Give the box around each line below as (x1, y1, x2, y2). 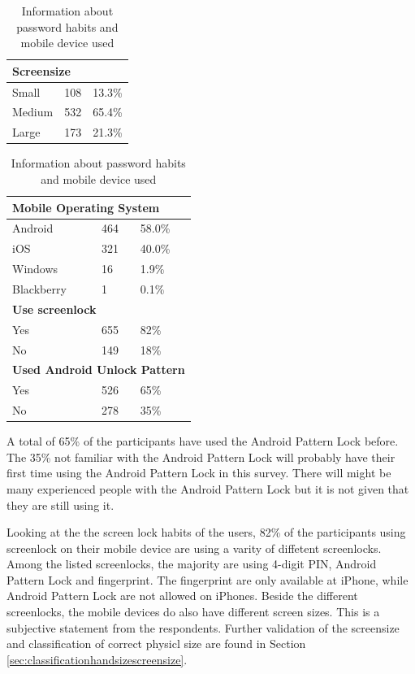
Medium (12, 103, 54, 120)
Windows (12, 260, 58, 277)
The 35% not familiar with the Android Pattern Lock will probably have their (6, 448, 396, 465)
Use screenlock (12, 300, 97, 317)
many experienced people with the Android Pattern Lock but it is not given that (6, 480, 409, 497)
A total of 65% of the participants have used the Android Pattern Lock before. (6, 433, 399, 450)
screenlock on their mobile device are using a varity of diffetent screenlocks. (6, 539, 382, 556)
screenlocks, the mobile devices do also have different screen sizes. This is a (6, 603, 380, 620)
